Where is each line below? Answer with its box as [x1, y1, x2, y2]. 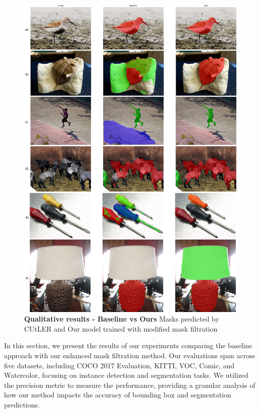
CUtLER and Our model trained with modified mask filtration [24, 323, 218, 334]
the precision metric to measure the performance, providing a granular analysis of [4, 379, 255, 390]
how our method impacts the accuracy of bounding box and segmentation [4, 389, 231, 400]
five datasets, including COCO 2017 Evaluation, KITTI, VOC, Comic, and [4, 360, 235, 370]
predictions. [4, 399, 40, 409]
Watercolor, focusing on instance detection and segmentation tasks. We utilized [4, 370, 248, 380]
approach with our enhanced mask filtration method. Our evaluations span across [4, 350, 255, 361]
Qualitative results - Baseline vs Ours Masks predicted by [24, 314, 219, 324]
